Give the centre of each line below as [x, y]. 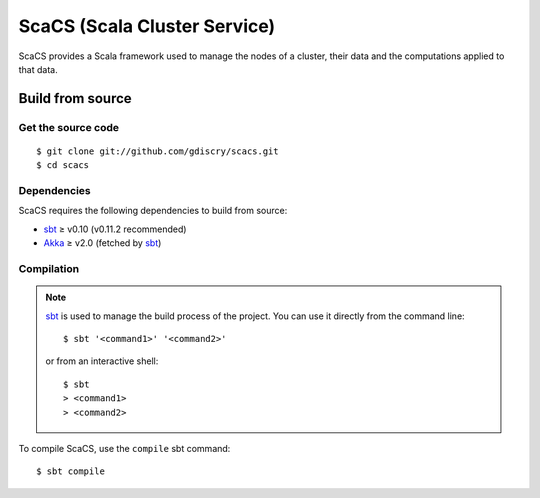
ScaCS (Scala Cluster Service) [147, 26]
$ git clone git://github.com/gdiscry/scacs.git [157, 151]
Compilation [49, 268]
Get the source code [69, 127]
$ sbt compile [70, 471]
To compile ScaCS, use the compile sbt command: [124, 448]
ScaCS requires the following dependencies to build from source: [153, 211]
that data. [38, 69]
